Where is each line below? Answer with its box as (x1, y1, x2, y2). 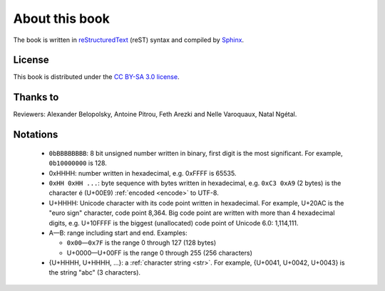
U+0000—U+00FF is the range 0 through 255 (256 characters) (66, 248, 253, 257)
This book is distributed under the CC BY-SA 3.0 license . (13, 73, 180, 81)
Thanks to (13, 91, 59, 103)
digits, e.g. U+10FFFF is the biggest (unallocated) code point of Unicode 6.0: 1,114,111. (48, 218, 299, 227)
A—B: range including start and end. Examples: (48, 228, 188, 237)
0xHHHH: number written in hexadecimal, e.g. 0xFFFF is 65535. (48, 169, 237, 177)
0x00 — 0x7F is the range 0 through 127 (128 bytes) (66, 238, 217, 247)
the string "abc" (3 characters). (48, 268, 141, 277)
